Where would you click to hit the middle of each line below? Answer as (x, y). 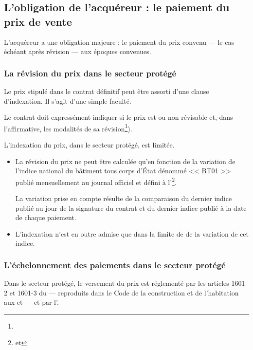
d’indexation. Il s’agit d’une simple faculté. (68, 101)
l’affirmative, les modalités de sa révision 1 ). (68, 128)
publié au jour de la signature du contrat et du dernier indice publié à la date (131, 208)
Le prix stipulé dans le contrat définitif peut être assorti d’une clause (107, 91)
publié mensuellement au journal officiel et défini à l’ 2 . (96, 181)
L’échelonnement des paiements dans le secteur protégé (115, 265)
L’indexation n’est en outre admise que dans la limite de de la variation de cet (132, 233)
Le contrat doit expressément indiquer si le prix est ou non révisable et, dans (118, 117)
